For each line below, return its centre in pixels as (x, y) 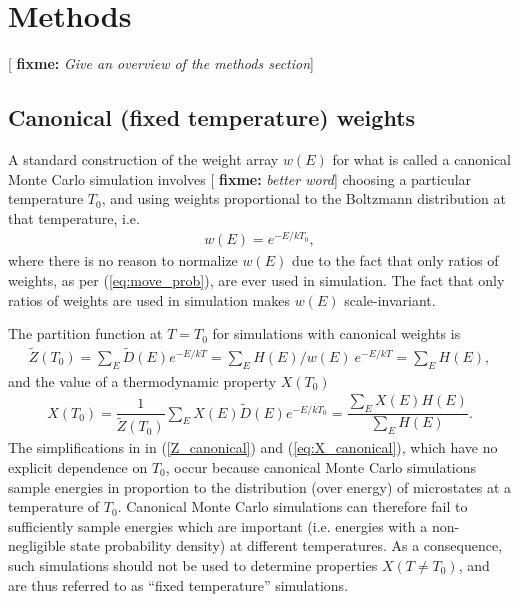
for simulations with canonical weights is (336, 333)
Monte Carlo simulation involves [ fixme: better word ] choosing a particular (240, 178)
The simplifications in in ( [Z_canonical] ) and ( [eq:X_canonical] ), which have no (253, 447)
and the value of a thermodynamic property (142, 380)
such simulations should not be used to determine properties (193, 564)
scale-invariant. (390, 299)
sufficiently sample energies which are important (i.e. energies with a (218, 525)
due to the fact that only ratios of (395, 260)
